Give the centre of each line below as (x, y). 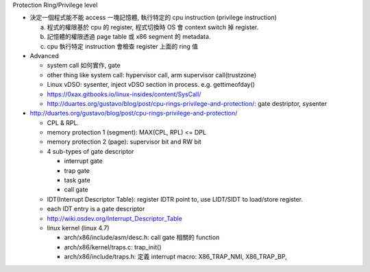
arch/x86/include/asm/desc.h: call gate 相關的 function (142, 237)
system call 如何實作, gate (84, 66)
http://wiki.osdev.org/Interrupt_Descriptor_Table (115, 218)
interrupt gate (83, 161)
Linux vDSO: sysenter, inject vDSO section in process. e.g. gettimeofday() (151, 85)
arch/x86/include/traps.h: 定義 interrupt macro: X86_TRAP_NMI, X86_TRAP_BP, (175, 257)
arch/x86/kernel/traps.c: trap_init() (113, 247)
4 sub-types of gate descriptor (90, 151)
